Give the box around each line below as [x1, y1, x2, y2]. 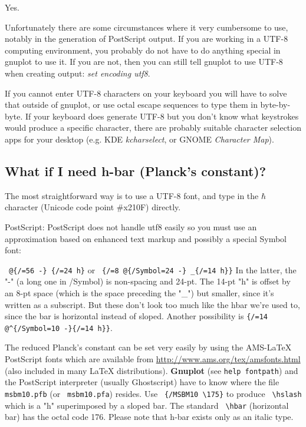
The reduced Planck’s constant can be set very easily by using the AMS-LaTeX [5, 341, 292, 353]
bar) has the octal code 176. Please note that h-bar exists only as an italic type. [5, 411, 294, 423]
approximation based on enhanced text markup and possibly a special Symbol [5, 232, 287, 244]
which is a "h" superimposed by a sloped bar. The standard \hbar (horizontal [5, 399, 289, 411]
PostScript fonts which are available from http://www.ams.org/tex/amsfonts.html [5, 353, 301, 365]
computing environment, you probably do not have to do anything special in [5, 44, 281, 56]
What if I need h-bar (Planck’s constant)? [5, 161, 266, 180]
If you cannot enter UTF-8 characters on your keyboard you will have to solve [5, 87, 287, 99]
